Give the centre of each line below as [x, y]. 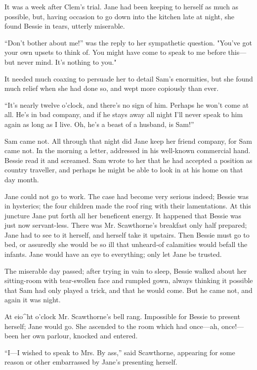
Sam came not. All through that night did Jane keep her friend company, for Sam [128, 141]
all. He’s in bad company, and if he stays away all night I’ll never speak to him [124, 114]
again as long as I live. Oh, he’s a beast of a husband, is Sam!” [99, 124]
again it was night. [33, 300]
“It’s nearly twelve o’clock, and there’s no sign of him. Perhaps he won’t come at [127, 104]
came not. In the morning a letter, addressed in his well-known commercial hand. [128, 150]
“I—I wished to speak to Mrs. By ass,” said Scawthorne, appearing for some [120, 352]
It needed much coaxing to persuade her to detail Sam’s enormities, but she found [129, 78]
